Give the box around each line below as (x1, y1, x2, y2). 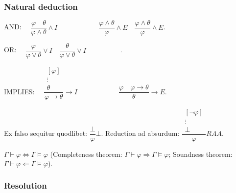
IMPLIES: (4, 86, 35, 96)
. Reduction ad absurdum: (101, 128, 180, 138)
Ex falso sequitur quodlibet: (4, 128, 87, 138)
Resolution (4, 179, 47, 191)
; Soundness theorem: (168, 149, 233, 159)
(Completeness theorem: (50, 149, 122, 159)
